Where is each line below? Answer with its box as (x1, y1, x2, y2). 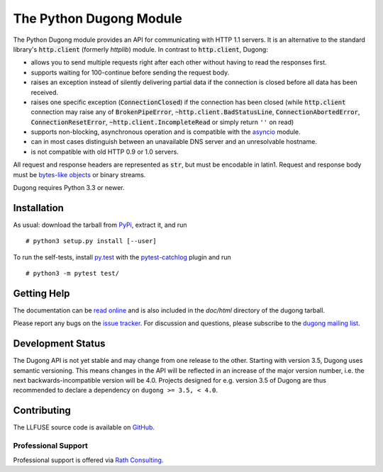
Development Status (13, 337, 106, 350)
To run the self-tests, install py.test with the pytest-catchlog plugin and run (13, 252, 231, 262)
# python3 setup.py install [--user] (26, 237, 157, 245)
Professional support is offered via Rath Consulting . (13, 456, 164, 464)
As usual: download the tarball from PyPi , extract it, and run (13, 220, 187, 229)
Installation (13, 202, 64, 214)
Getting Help (13, 287, 70, 299)
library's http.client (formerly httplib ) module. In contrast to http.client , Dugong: (13, 45, 269, 53)
